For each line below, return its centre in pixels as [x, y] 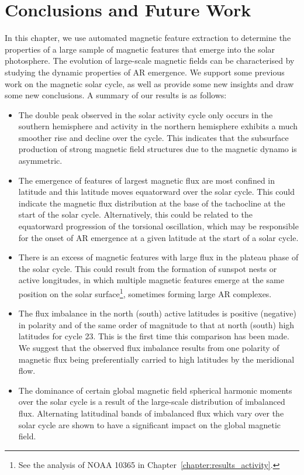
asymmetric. [40, 161]
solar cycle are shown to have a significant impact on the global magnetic [150, 424]
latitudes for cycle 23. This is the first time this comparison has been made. [154, 336]
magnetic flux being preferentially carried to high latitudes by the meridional [156, 359]
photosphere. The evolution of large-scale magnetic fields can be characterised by [150, 61]
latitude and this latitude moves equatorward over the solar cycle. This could [156, 192]
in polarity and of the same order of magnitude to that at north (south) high [156, 324]
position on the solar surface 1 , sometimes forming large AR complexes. [145, 293]
